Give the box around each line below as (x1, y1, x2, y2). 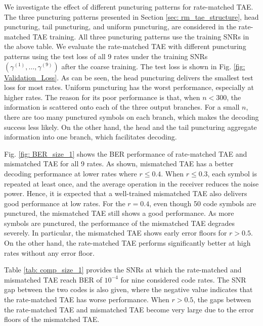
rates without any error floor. (4, 247, 95, 258)
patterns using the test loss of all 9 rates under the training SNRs (4, 51, 208, 61)
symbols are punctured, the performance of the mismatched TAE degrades (4, 217, 235, 228)
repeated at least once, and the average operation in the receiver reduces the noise (4, 178, 259, 189)
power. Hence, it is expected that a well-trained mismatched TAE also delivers (4, 188, 247, 199)
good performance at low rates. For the (4, 198, 125, 208)
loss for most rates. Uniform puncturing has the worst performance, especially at (4, 82, 254, 92)
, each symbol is (207, 168, 257, 178)
